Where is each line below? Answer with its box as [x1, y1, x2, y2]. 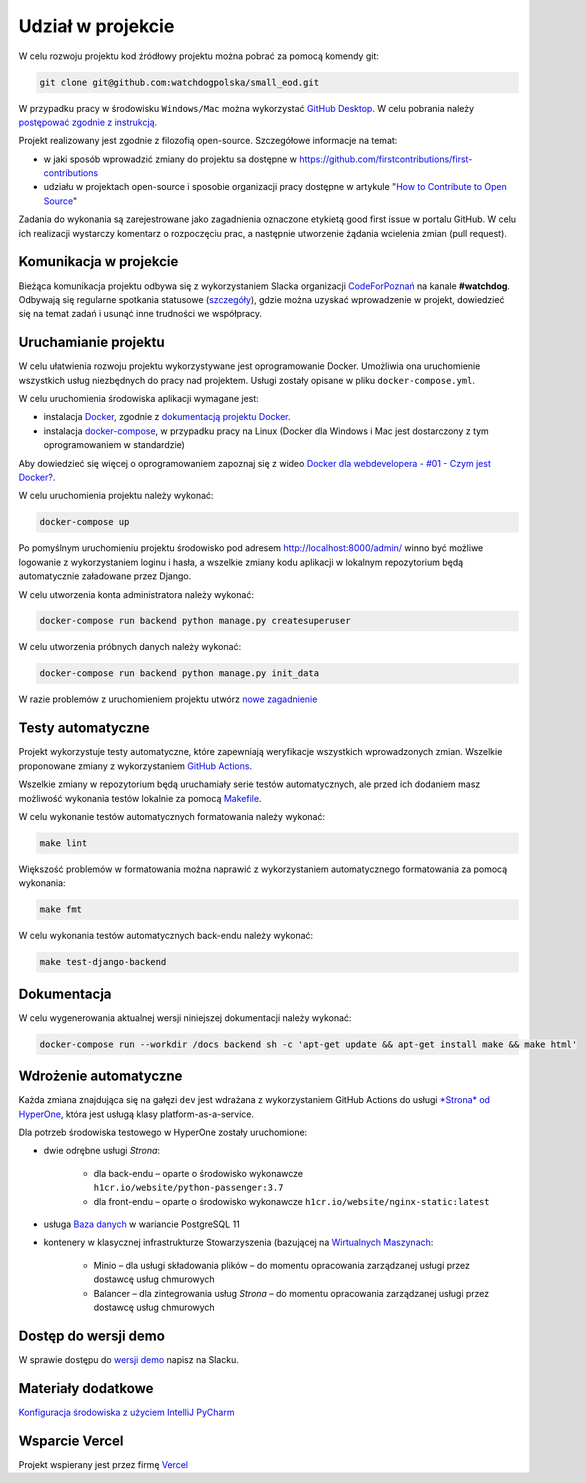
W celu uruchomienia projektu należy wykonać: [18, 490, 214, 502]
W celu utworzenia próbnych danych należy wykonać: [18, 641, 242, 653]
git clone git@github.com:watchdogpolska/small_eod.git [39, 76, 320, 88]
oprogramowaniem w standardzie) [43, 439, 185, 451]
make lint [39, 837, 88, 849]
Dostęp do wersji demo [18, 1327, 165, 1344]
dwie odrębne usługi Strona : [43, 1145, 160, 1157]
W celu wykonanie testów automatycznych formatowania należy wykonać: [18, 810, 325, 822]
